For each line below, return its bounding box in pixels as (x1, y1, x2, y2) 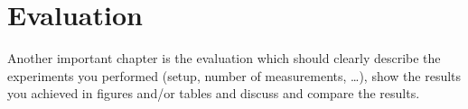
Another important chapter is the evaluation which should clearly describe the (7, 49, 441, 68)
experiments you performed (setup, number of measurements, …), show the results (7, 66, 462, 85)
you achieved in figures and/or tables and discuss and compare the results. (7, 84, 420, 103)
